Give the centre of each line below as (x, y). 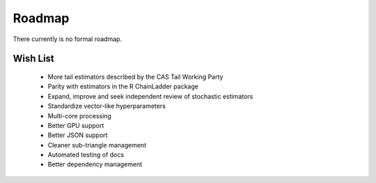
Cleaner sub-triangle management (97, 145)
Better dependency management (95, 164)
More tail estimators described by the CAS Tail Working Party (135, 77)
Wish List (34, 59)
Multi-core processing (79, 116)
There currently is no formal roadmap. (67, 39)
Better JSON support (78, 135)
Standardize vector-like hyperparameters (107, 106)
